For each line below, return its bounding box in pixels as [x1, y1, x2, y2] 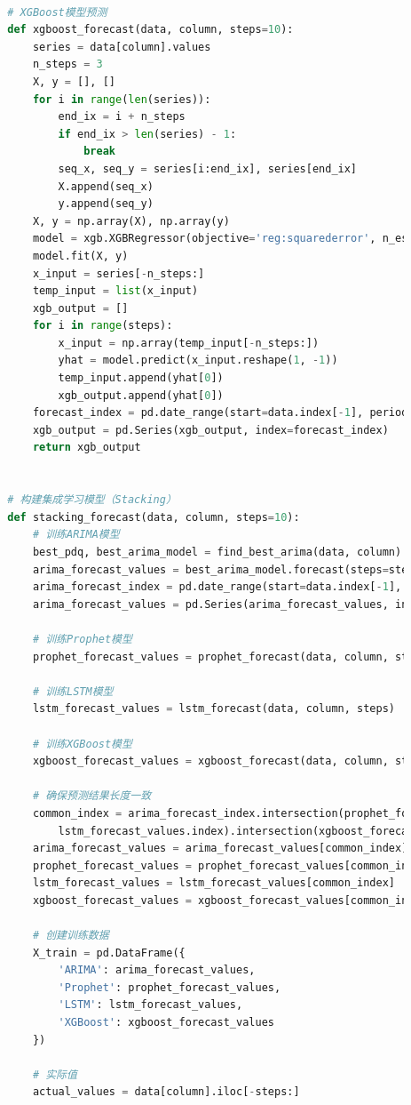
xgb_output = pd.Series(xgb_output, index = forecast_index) [32, 423, 389, 436]
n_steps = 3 [32, 58, 103, 71]
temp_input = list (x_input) [32, 284, 199, 298]
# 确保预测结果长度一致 [32, 789, 152, 803]
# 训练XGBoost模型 [32, 737, 132, 750]
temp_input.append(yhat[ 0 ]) [58, 372, 224, 385]
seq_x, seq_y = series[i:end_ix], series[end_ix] [58, 162, 358, 175]
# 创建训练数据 [32, 929, 109, 942]
